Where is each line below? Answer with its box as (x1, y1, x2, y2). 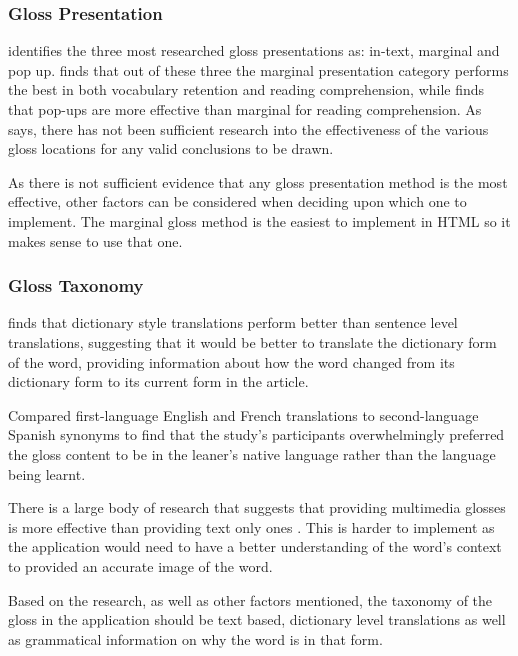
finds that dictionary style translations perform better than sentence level (8, 312, 458, 333)
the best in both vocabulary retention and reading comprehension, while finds (8, 79, 485, 100)
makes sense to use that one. (8, 230, 183, 251)
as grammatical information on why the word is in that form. (8, 628, 383, 649)
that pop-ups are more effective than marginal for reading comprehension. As (8, 99, 482, 119)
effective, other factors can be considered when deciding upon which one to (8, 191, 467, 212)
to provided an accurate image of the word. (8, 555, 273, 576)
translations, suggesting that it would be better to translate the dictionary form (8, 331, 497, 352)
